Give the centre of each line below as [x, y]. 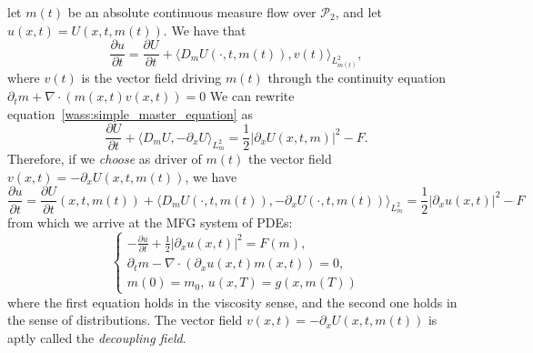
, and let [358, 12]
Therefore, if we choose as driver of [105, 159]
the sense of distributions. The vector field [125, 320]
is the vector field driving [151, 78]
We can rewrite [252, 96]
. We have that [205, 30]
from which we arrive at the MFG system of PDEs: [150, 222]
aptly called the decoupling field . [97, 337]
